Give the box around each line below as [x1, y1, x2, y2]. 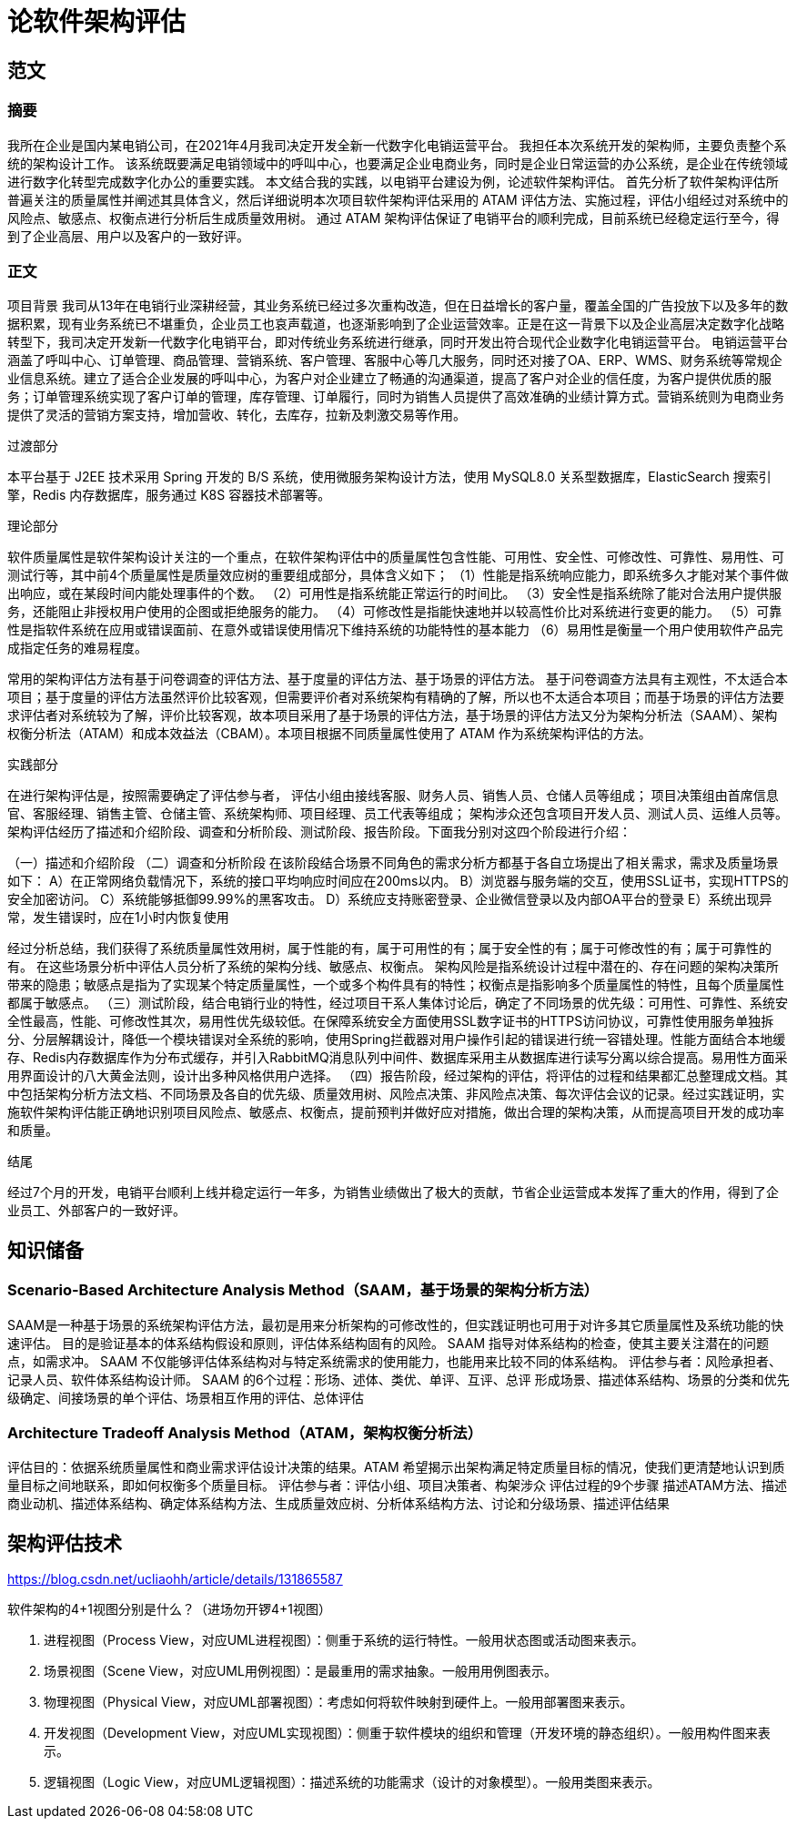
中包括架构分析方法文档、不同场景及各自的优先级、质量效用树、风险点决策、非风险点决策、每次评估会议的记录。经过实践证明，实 [7, 1086, 784, 1102]
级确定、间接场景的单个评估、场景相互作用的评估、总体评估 [7, 1389, 364, 1405]
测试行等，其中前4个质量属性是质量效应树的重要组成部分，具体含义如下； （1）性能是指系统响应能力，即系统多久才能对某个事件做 [7, 567, 789, 583]
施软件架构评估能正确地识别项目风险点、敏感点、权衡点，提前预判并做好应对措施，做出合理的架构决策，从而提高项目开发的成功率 [7, 1104, 784, 1121]
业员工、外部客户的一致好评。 [7, 1202, 186, 1219]
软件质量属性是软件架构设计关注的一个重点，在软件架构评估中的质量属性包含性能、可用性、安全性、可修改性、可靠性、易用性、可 [7, 549, 784, 565]
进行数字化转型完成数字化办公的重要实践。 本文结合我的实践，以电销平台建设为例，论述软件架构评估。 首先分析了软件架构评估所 [7, 173, 779, 189]
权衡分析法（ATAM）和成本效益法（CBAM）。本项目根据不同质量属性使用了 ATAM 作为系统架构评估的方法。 [7, 725, 651, 742]
